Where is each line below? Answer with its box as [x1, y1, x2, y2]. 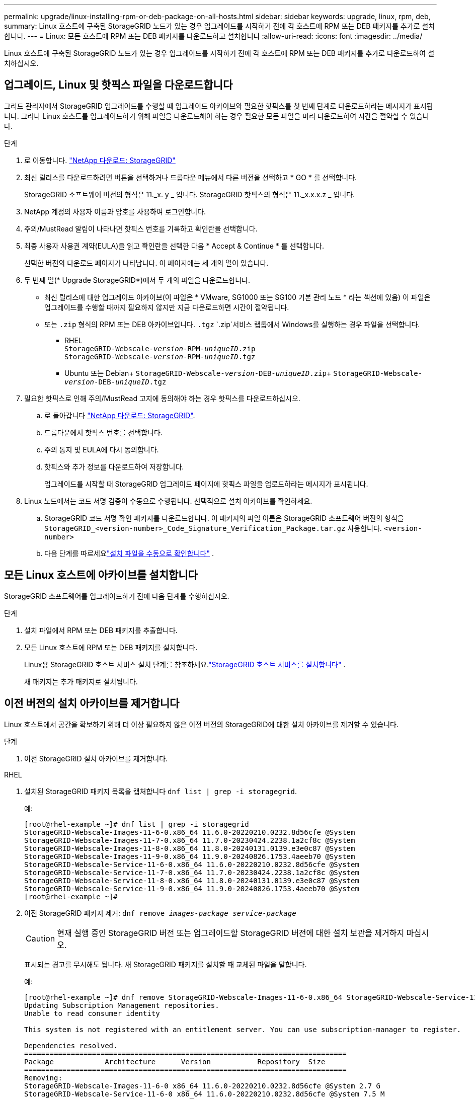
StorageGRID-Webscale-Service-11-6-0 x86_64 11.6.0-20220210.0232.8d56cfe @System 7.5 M [24, 1089, 385, 1098]
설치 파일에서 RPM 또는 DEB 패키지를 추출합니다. [24, 625, 178, 635]
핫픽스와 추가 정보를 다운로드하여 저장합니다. [44, 462, 184, 471]
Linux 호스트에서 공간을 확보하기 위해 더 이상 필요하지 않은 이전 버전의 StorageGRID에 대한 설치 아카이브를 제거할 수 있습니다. [4, 720, 399, 729]
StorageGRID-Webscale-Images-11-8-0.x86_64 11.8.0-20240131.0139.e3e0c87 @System [24, 844, 355, 852]
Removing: [24, 1073, 62, 1082]
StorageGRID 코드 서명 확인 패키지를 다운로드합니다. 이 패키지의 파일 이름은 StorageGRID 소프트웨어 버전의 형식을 [44, 513, 404, 522]
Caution [26, 933, 55, 944]
